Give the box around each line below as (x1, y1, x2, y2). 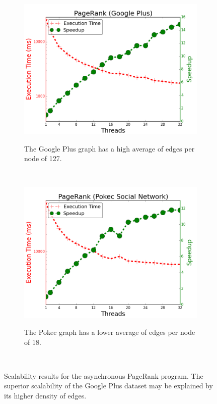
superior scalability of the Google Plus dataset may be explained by (4, 380, 213, 391)
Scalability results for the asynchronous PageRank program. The (4, 370, 203, 381)
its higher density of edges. (4, 390, 87, 400)
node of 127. (24, 153, 62, 164)
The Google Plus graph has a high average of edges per (24, 143, 195, 154)
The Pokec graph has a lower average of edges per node (24, 326, 195, 337)
